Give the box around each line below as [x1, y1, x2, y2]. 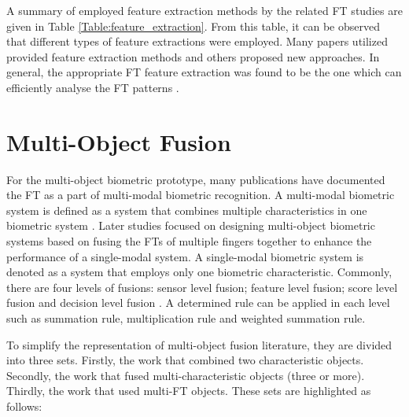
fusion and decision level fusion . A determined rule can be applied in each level [6, 294, 390, 311]
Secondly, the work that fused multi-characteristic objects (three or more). [6, 367, 365, 383]
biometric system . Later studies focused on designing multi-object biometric [6, 217, 375, 234]
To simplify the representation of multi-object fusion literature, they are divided [6, 336, 392, 352]
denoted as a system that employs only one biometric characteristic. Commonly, [6, 264, 392, 280]
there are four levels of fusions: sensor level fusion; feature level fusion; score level [6, 279, 398, 295]
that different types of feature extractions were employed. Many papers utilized [6, 33, 388, 50]
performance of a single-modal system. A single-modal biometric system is [6, 248, 364, 264]
